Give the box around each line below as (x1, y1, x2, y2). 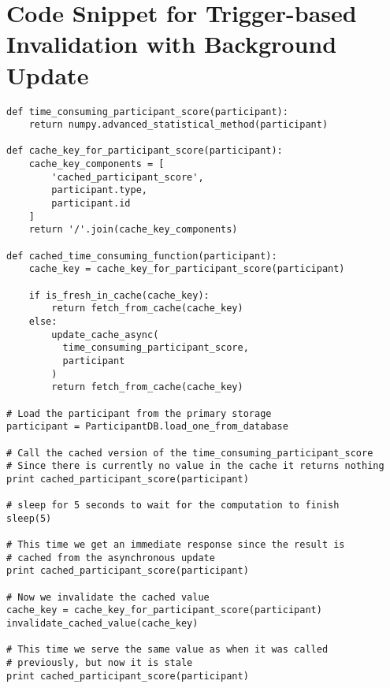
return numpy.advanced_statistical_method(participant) (28, 119, 329, 131)
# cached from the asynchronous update (6, 552, 215, 563)
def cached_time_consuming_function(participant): (6, 250, 277, 262)
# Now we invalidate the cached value (6, 591, 210, 603)
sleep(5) (6, 512, 52, 524)
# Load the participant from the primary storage (6, 407, 272, 419)
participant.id (51, 198, 131, 210)
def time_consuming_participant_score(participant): (6, 106, 288, 117)
